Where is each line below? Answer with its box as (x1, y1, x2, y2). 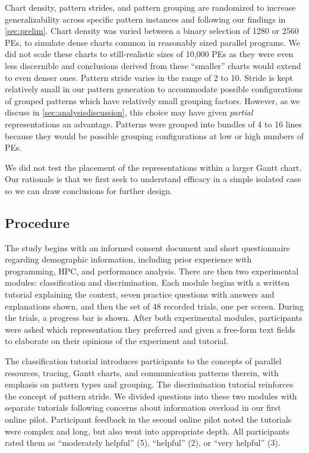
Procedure (5, 213, 70, 232)
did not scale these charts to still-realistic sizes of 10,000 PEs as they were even (5, 48, 294, 60)
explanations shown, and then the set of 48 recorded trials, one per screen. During (5, 299, 304, 312)
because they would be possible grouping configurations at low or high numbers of (5, 129, 304, 142)
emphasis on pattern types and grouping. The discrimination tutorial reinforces (5, 378, 294, 390)
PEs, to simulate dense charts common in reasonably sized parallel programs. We (5, 36, 300, 48)
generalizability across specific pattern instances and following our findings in (5, 13, 286, 25)
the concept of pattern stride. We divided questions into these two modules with (5, 389, 297, 402)
